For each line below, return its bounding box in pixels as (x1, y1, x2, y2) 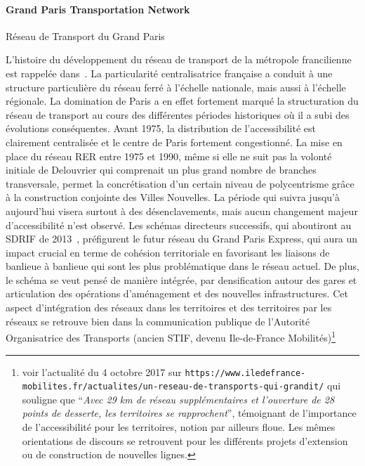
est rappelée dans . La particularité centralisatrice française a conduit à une (6, 65, 333, 80)
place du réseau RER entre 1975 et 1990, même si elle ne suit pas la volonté (6, 148, 332, 163)
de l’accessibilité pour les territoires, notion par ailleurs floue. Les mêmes (22, 420, 336, 434)
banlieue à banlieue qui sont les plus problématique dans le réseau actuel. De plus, (6, 259, 359, 273)
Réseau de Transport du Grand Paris (6, 28, 165, 43)
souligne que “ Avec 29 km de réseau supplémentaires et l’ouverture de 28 (22, 391, 335, 406)
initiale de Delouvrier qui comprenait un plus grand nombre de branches (6, 162, 317, 177)
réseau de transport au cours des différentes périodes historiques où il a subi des (6, 107, 350, 122)
